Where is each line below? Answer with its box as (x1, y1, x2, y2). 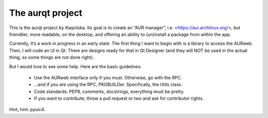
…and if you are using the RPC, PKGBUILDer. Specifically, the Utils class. (34, 81, 183, 87)
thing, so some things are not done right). (9, 54, 94, 60)
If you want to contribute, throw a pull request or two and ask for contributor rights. (34, 95, 204, 101)
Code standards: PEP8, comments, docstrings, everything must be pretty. (34, 88, 185, 94)
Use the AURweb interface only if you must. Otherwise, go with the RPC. (34, 75, 182, 80)
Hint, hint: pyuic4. (9, 107, 46, 113)
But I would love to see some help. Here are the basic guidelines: (9, 63, 142, 69)
